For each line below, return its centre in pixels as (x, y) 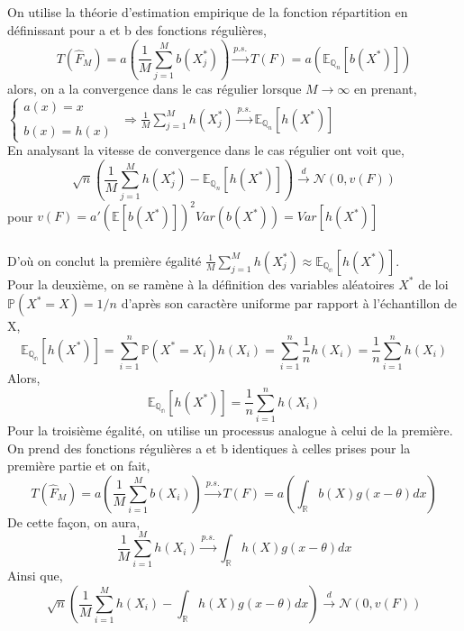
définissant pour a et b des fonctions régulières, (137, 29)
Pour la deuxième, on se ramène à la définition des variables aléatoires (201, 283)
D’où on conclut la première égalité (105, 260)
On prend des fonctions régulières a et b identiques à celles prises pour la (209, 448)
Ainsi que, (35, 576)
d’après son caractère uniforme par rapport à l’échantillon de (289, 303)
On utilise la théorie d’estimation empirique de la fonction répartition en (208, 12)
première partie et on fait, (79, 466)
